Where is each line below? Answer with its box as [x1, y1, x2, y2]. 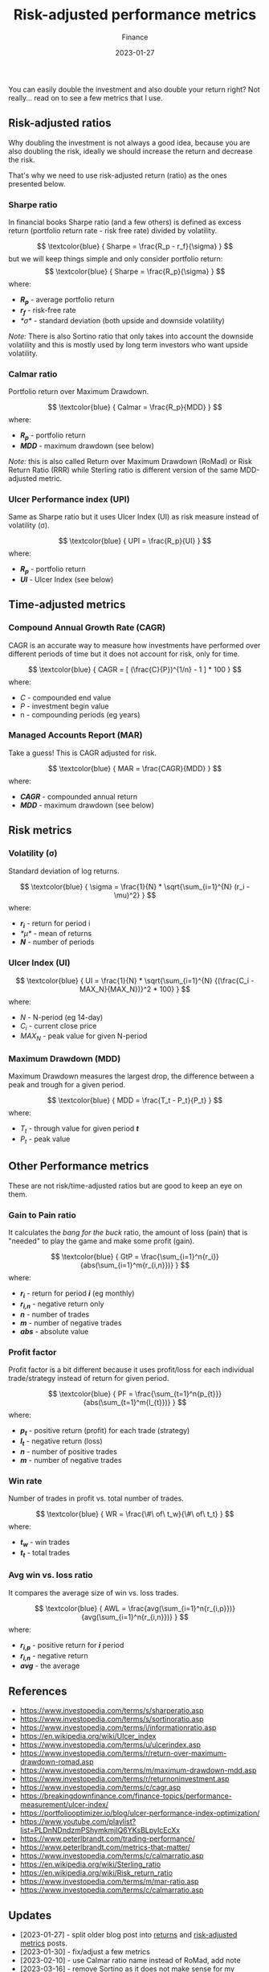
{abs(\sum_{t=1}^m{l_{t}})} [83, 1398, 171, 1407]
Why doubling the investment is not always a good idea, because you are [8, 138, 251, 147]
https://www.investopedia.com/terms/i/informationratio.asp [19, 1723, 217, 1732]
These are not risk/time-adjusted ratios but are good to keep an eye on [8, 1181, 243, 1190]
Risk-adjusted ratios [8, 117, 112, 130]
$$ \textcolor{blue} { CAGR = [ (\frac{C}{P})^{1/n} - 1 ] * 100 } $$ [27, 664, 243, 674]
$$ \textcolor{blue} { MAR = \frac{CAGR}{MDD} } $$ [47, 763, 222, 773]
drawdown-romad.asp [19, 1757, 94, 1767]
